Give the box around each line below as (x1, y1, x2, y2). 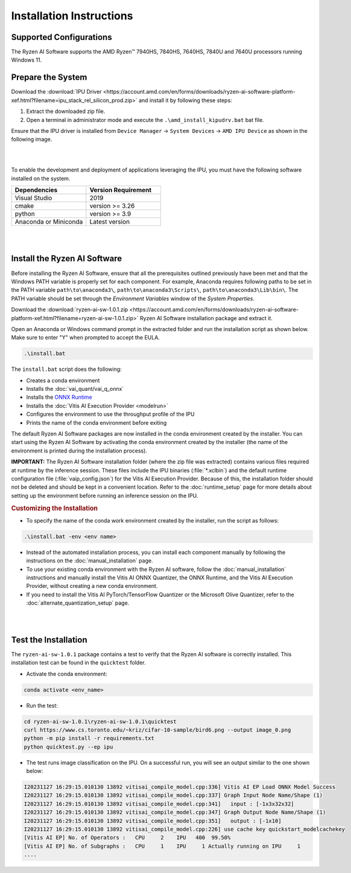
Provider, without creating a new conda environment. (26, 582, 158, 590)
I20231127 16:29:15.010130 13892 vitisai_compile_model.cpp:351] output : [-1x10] (24, 817, 282, 824)
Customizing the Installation (11, 504, 98, 512)
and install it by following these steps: (139, 97, 232, 104)
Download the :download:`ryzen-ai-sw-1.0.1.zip (11, 306, 128, 314)
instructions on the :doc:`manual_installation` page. (26, 557, 153, 564)
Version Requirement (89, 186, 152, 195)
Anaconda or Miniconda (14, 217, 83, 226)
